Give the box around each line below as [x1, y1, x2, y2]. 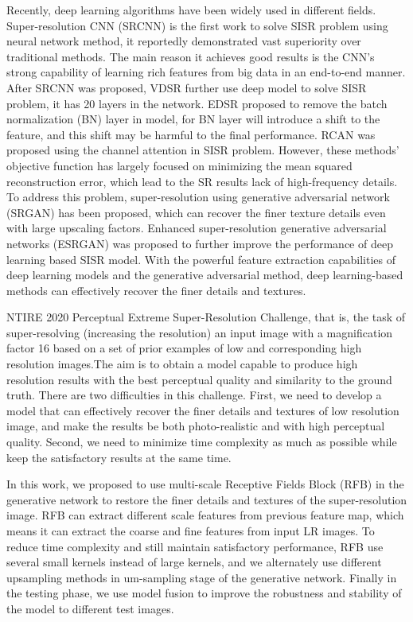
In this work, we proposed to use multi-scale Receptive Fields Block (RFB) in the [6, 476, 404, 492]
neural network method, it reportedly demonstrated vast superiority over [6, 33, 361, 49]
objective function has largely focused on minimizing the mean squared [6, 157, 353, 173]
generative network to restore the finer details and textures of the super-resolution [6, 491, 407, 507]
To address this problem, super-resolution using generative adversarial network [6, 189, 390, 205]
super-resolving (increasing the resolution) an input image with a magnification [6, 324, 393, 340]
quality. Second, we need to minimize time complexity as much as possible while [6, 433, 397, 450]
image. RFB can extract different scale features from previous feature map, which [6, 507, 404, 523]
